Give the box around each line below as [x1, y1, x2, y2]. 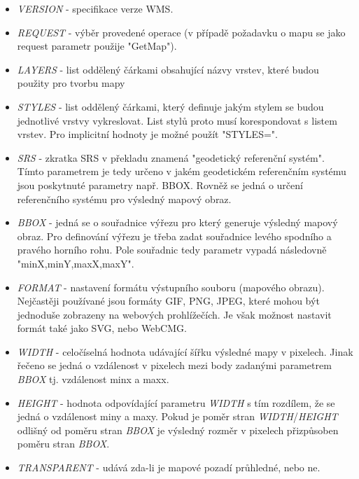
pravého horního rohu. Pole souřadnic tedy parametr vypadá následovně [17, 242, 327, 257]
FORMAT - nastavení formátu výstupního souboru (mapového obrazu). [17, 279, 325, 294]
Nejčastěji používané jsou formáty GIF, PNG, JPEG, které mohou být [17, 293, 320, 308]
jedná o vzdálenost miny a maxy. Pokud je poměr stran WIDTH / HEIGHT [17, 409, 338, 424]
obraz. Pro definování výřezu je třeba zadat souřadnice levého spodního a [17, 228, 332, 243]
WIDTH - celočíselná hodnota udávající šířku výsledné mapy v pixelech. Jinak [17, 344, 353, 359]
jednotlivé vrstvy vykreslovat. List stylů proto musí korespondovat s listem [17, 113, 337, 127]
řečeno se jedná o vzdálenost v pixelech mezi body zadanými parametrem [17, 358, 332, 373]
